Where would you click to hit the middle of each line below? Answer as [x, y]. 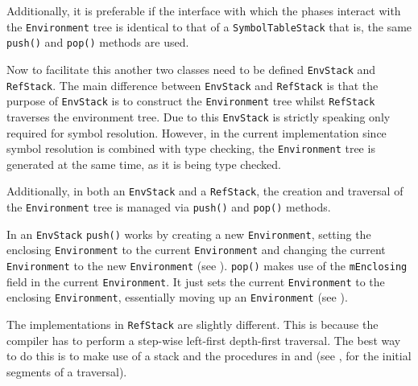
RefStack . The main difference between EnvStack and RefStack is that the [192, 85]
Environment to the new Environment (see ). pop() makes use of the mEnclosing [207, 265]
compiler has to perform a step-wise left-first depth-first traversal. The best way [204, 340]
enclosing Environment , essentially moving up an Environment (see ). [177, 297]
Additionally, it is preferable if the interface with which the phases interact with [204, 10]
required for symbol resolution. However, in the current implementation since [197, 132]
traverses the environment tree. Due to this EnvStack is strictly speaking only [199, 116]
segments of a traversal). [67, 371]
